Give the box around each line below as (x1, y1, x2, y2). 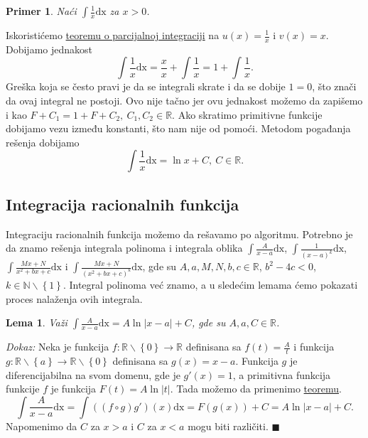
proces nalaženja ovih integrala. (6, 291, 143, 306)
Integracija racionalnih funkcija (6, 193, 239, 215)
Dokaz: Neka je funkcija (6, 339, 109, 354)
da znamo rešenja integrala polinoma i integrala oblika (6, 240, 243, 255)
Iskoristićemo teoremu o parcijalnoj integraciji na (6, 28, 220, 42)
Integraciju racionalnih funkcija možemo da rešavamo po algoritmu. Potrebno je (6, 226, 353, 241)
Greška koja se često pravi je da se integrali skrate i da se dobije (6, 79, 286, 94)
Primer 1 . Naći (6, 4, 77, 18)
